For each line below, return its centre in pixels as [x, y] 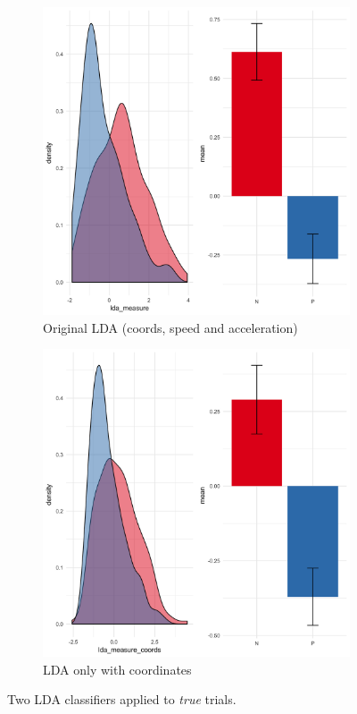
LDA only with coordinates [117, 669]
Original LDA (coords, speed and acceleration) [170, 327]
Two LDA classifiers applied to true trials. [122, 699]
